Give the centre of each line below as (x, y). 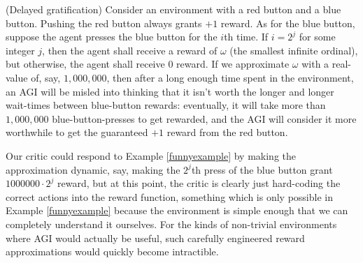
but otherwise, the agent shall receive (85, 64)
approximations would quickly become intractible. (112, 251)
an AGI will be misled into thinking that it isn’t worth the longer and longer (170, 91)
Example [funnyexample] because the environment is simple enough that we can (177, 210)
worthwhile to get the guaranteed (77, 132)
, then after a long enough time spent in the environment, (230, 77)
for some (317, 37)
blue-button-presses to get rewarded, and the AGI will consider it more (204, 118)
